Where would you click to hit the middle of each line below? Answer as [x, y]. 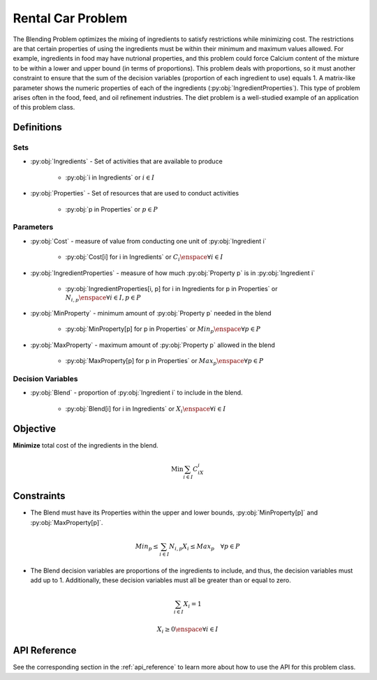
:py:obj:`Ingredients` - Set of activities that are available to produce [126, 161]
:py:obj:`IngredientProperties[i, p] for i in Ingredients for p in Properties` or [171, 288]
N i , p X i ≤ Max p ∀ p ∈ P [204, 547]
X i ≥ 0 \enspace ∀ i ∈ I [188, 630]
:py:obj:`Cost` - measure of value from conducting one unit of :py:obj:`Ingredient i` [148, 241]
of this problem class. [44, 108]
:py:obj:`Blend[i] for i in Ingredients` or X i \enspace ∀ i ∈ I [146, 409]
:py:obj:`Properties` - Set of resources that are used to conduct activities [135, 193]
